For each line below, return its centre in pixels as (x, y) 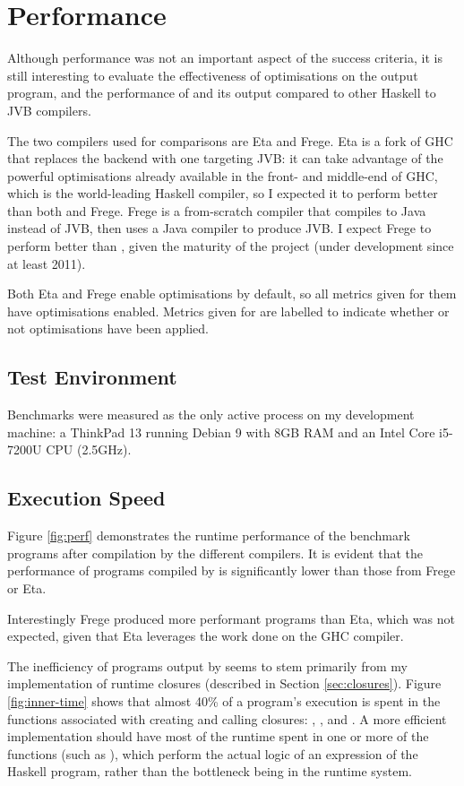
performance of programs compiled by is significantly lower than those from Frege (232, 570)
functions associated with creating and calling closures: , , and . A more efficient (227, 718)
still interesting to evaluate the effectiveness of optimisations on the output (213, 75)
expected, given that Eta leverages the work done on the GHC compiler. (206, 636)
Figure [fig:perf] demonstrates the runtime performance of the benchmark (209, 536)
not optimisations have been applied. (108, 328)
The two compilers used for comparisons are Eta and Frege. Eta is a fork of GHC (230, 140)
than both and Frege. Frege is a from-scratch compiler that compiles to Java (217, 210)
